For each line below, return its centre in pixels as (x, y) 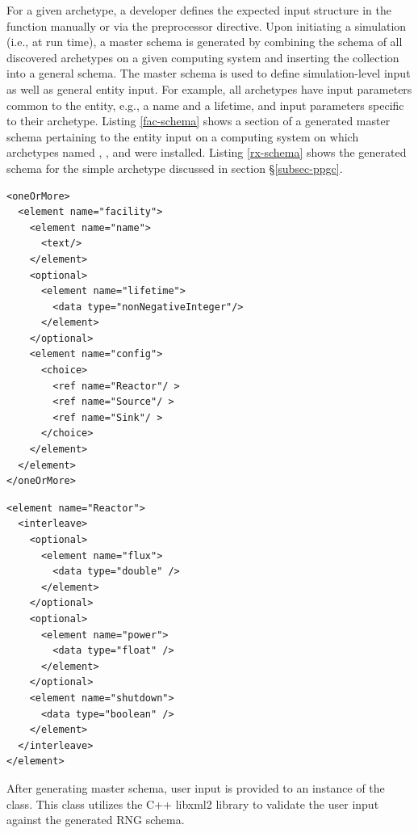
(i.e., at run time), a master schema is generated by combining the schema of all (205, 42)
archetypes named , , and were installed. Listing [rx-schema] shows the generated (207, 152)
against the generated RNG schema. (96, 820)
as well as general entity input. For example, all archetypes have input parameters (209, 88)
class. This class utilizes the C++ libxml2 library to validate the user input (193, 804)
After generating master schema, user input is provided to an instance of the (196, 787)
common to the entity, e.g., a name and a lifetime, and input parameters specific (205, 105)
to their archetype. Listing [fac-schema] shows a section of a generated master (199, 121)
